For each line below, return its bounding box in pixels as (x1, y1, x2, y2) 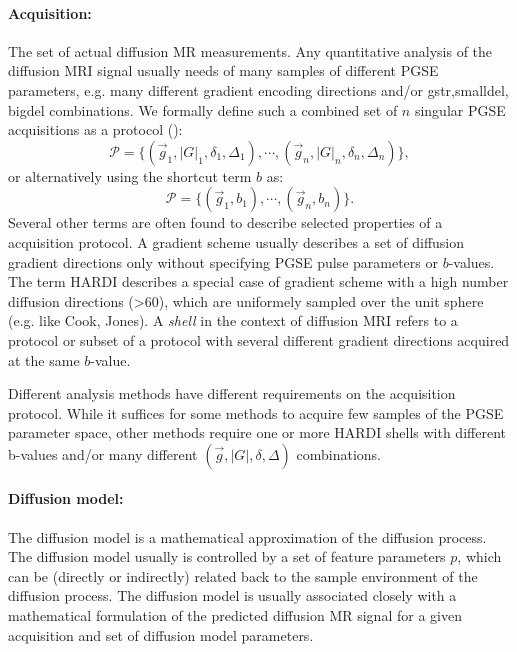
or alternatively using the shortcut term (8, 165, 252, 186)
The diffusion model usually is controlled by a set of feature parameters (8, 546, 446, 567)
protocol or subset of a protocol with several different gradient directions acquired (8, 329, 510, 350)
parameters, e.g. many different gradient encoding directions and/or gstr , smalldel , (8, 79, 509, 100)
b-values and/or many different (8, 443, 198, 464)
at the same (8, 349, 80, 370)
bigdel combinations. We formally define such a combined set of (8, 99, 398, 120)
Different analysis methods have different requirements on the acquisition (8, 383, 456, 404)
